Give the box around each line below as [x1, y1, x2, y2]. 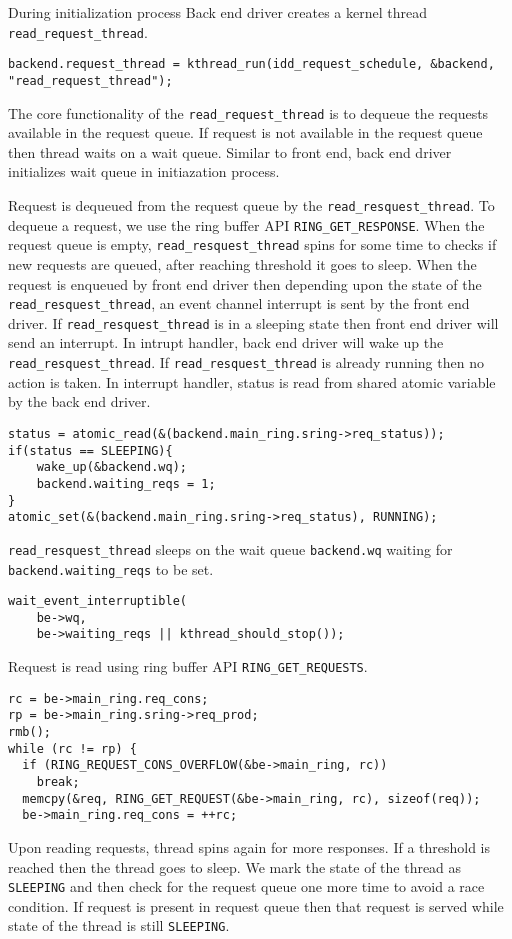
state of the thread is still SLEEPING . [8, 915, 230, 936]
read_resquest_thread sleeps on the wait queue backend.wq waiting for [8, 538, 453, 559]
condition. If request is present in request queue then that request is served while [8, 895, 504, 916]
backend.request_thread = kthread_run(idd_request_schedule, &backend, [8, 57, 495, 72]
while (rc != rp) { [8, 741, 137, 756]
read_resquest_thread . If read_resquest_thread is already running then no [8, 352, 484, 373]
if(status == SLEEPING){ [8, 443, 173, 458]
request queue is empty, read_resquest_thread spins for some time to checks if [8, 234, 497, 255]
